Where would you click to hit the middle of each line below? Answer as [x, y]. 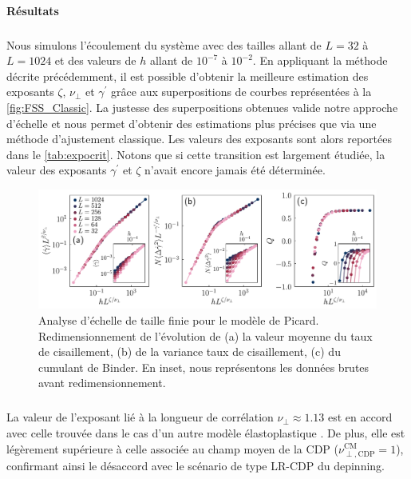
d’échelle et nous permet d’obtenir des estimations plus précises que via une [192, 123]
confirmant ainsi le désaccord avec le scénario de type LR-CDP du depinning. [196, 465]
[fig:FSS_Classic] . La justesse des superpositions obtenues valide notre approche [202, 107]
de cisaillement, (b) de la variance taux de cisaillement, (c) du [190, 351]
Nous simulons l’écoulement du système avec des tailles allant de [164, 44]
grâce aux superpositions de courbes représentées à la [241, 92]
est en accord [360, 417]
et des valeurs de [95, 60]
